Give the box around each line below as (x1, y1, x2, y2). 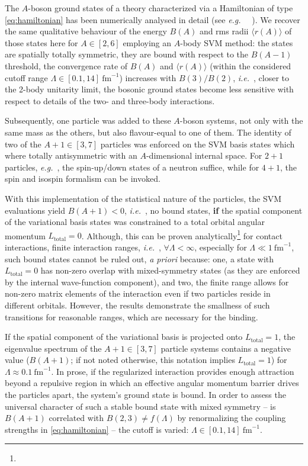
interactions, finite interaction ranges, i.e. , (5, 240, 161, 253)
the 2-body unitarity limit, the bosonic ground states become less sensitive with (5, 83, 294, 95)
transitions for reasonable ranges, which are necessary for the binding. (5, 310, 258, 323)
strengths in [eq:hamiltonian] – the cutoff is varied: (5, 423, 189, 435)
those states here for (5, 36, 78, 49)
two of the (5, 137, 41, 150)
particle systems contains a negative (161, 342, 291, 354)
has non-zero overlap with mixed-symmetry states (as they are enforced (40, 264, 300, 277)
